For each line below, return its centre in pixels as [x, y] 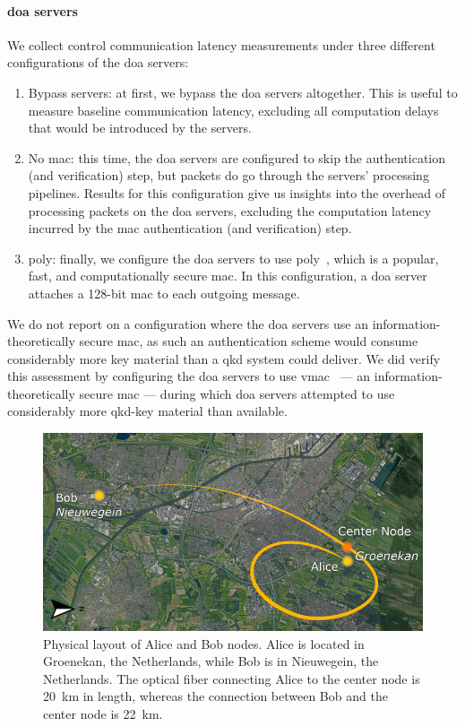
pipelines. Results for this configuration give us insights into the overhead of [237, 192]
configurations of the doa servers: [98, 62]
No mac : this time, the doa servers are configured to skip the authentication [237, 157]
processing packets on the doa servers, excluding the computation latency [230, 210]
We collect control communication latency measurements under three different [221, 44]
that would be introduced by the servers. [140, 128]
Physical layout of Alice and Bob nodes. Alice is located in [204, 643]
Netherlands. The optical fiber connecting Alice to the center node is [232, 678]
